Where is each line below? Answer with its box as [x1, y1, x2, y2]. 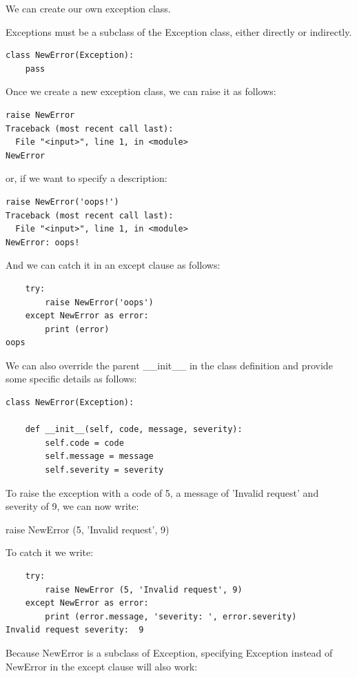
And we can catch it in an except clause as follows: [6, 258, 221, 272]
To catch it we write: [6, 545, 94, 559]
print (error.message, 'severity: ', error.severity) [45, 611, 297, 621]
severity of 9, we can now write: [6, 499, 139, 513]
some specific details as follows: [6, 371, 137, 386]
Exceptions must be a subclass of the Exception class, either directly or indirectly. [6, 24, 352, 39]
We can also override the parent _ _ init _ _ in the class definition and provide [6, 358, 333, 372]
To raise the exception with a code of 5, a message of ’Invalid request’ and [6, 485, 319, 500]
